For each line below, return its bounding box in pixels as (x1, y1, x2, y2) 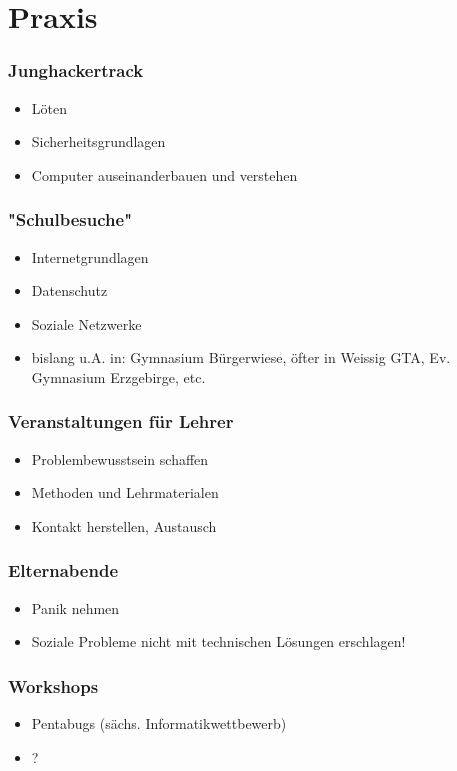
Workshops (8, 673, 99, 698)
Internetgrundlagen (31, 246, 149, 267)
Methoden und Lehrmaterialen (31, 482, 219, 503)
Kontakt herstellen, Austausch (31, 515, 217, 536)
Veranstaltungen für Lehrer (8, 409, 234, 434)
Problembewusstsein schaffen (31, 448, 209, 469)
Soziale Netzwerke (31, 313, 142, 334)
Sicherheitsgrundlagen (31, 131, 166, 152)
